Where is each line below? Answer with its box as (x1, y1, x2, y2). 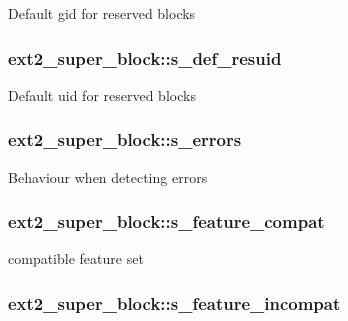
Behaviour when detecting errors (8, 166, 208, 187)
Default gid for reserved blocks (8, 3, 196, 23)
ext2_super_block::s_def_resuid (8, 45, 282, 70)
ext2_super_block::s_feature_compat (8, 209, 325, 234)
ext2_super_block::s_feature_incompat (8, 290, 341, 315)
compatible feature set (8, 248, 144, 269)
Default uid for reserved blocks (8, 84, 196, 105)
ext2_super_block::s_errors (8, 127, 242, 152)
